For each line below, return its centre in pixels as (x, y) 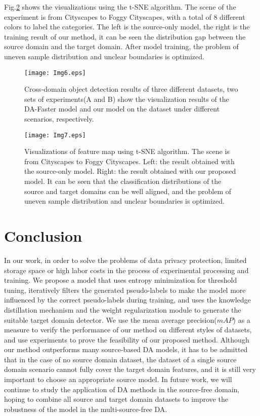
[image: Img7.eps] (55, 135)
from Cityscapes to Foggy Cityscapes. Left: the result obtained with (129, 161)
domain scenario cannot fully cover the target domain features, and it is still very (130, 369)
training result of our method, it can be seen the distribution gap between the (125, 36)
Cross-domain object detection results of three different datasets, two (131, 89)
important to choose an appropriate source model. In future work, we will (118, 379)
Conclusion (43, 236)
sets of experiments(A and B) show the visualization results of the (127, 99)
